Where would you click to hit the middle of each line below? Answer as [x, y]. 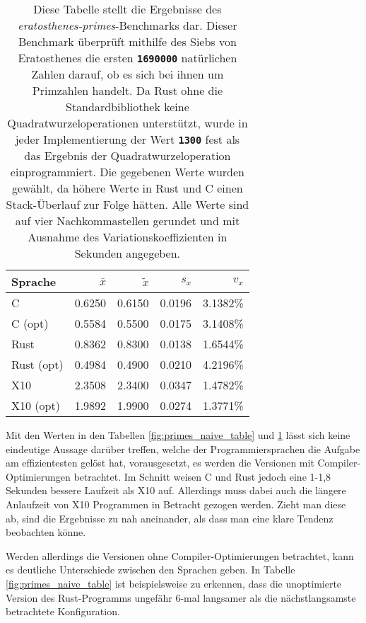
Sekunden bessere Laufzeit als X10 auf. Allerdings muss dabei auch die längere [176, 490]
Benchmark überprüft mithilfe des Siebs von [127, 41]
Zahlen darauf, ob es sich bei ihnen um [128, 74]
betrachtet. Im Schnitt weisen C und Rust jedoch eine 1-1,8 [202, 476]
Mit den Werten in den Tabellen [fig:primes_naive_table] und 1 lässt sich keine [178, 435]
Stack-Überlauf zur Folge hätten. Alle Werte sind [128, 204]
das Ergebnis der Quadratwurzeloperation [128, 155]
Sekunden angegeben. [128, 253]
